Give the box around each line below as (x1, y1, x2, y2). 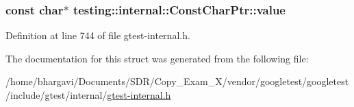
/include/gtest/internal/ (5, 88, 108, 102)
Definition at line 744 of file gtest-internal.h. (5, 28, 190, 43)
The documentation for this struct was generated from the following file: (5, 51, 309, 65)
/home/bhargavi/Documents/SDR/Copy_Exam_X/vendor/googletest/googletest (5, 74, 349, 88)
